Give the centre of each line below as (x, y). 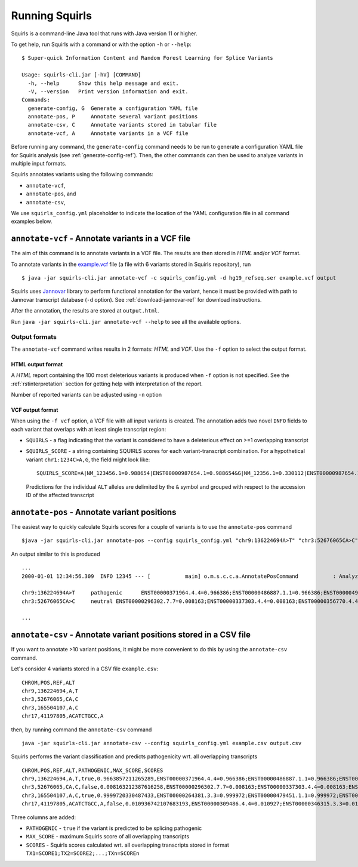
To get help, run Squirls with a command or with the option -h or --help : (101, 44)
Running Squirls (52, 16)
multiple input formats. (39, 164)
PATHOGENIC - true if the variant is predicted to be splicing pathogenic (114, 828)
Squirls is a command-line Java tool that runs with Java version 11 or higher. (104, 33)
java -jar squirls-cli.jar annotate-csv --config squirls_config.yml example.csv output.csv (162, 743)
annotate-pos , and (51, 194)
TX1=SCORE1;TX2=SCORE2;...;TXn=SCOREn (83, 854)
